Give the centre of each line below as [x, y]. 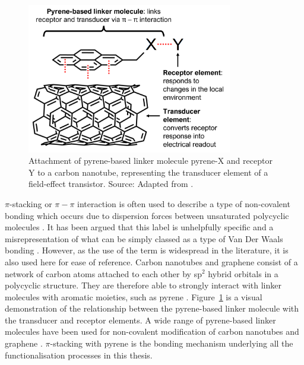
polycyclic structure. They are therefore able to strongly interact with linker [143, 285]
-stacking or [31, 203]
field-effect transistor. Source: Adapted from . [111, 184]
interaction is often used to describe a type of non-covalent [184, 203]
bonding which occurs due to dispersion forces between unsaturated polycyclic [147, 215]
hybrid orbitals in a [243, 273]
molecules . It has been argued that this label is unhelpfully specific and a [139, 227]
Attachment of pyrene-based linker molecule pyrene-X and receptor [151, 161]
